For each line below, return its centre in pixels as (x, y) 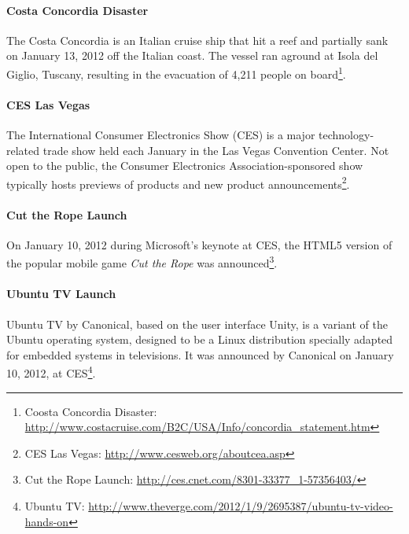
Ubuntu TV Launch (61, 294)
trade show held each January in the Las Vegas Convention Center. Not (216, 150)
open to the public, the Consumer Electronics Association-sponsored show (185, 166)
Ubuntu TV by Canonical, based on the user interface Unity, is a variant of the (197, 324)
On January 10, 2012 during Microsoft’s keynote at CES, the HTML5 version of (199, 244)
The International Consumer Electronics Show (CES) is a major (161, 135)
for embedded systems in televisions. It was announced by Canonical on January (200, 354)
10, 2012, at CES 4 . (51, 372)
